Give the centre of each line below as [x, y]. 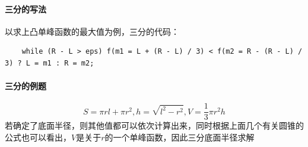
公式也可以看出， [38, 137]
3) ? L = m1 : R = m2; [50, 63]
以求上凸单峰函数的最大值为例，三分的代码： [92, 31]
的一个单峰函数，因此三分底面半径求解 [180, 137]
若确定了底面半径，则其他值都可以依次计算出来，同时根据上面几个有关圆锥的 [154, 125]
